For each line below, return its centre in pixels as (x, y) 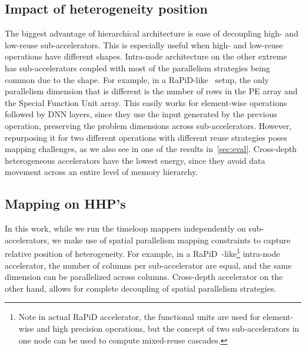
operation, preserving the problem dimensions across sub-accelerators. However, (148, 125)
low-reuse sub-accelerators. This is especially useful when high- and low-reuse (144, 44)
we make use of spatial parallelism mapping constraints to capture (171, 240)
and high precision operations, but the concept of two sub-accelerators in (168, 328)
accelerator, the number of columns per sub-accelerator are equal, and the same (148, 265)
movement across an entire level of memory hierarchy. (102, 172)
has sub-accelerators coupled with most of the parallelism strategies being (137, 67)
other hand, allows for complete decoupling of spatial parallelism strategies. (141, 288)
